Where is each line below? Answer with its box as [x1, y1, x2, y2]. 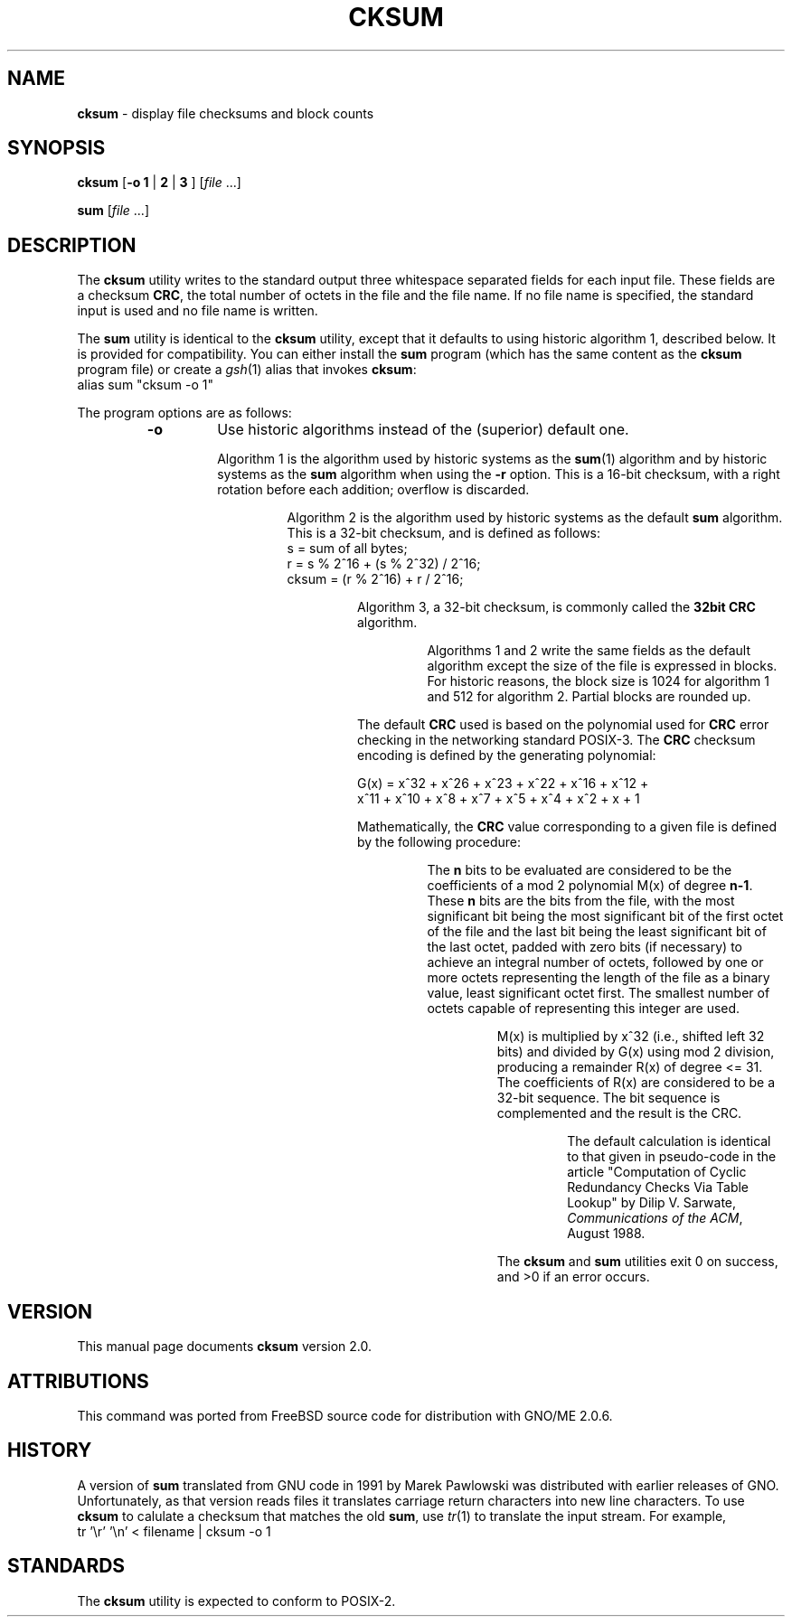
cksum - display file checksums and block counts [77, 105, 374, 121]
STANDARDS [7, 1554, 126, 1578]
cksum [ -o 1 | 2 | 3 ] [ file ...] [77, 174, 241, 191]
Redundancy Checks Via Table [567, 1179, 750, 1196]
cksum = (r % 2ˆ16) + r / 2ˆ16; [287, 571, 464, 587]
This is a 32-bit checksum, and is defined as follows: [287, 525, 601, 541]
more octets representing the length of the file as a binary [427, 970, 770, 986]
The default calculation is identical [567, 1133, 771, 1150]
